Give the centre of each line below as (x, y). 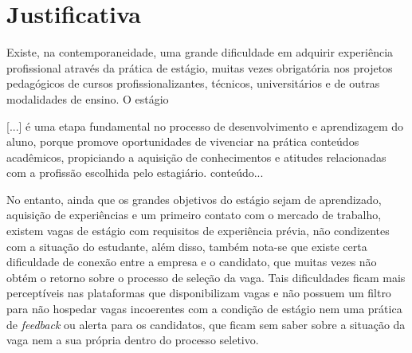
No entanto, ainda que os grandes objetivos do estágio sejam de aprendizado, (194, 199)
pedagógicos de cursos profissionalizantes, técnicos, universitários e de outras (193, 83)
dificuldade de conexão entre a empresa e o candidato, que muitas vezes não (192, 262)
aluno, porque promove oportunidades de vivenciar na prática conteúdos (183, 141)
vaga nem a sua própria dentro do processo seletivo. (133, 340)
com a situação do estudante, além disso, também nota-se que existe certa (187, 246)
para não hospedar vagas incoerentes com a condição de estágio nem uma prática (204, 309)
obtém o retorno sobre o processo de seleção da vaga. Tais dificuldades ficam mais (206, 277)
